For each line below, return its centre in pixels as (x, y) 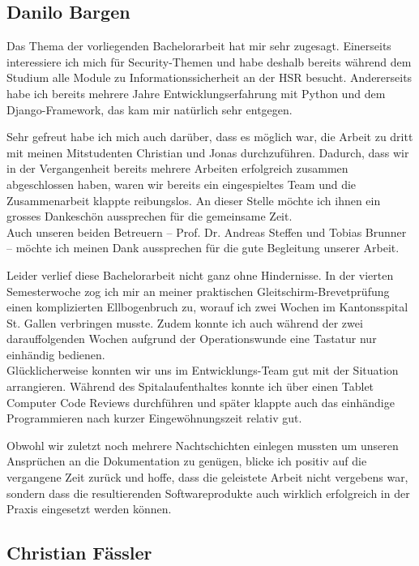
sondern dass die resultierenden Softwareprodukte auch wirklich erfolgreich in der (208, 493)
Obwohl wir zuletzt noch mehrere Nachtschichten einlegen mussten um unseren (203, 445)
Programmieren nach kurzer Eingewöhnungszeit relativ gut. (154, 418)
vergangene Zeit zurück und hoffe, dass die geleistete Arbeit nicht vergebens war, (207, 477)
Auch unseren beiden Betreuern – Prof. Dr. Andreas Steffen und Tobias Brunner (207, 232)
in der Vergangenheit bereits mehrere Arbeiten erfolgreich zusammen (177, 168)
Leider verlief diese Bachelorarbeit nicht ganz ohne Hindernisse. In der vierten (200, 274)
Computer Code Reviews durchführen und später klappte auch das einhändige (201, 402)
